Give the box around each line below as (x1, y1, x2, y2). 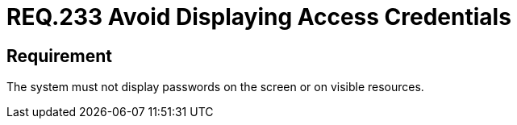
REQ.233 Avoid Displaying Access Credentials (6, 3, 511, 31)
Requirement (6, 45, 113, 66)
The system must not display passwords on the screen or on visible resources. (6, 80, 424, 94)
